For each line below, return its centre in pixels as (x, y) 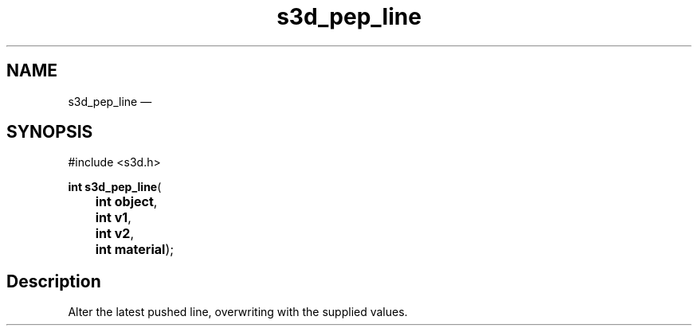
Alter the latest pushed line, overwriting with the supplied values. (238, 312)
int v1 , (113, 218)
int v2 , (115, 234)
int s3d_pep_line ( (115, 187)
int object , (126, 202)
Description (54, 281)
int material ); (135, 250)
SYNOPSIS (50, 132)
